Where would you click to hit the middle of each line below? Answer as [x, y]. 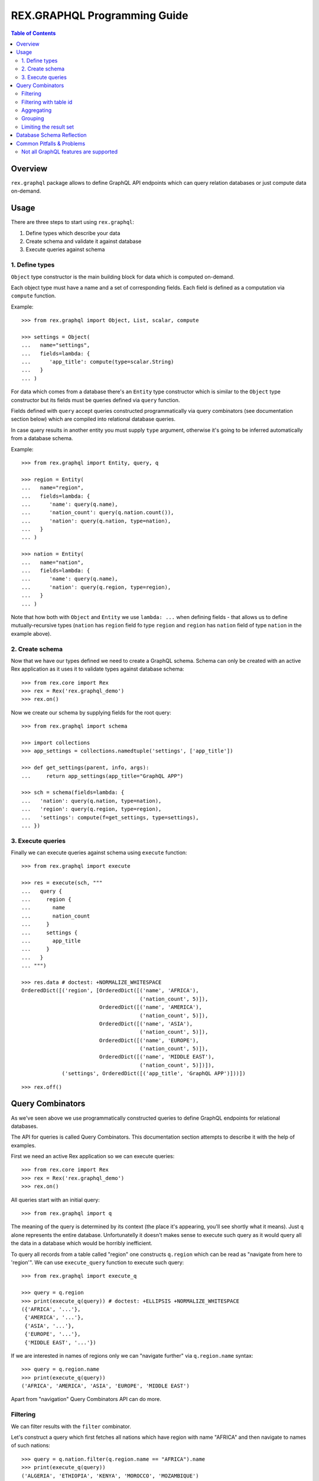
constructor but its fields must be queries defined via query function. [95, 400]
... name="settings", [56, 345]
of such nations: [30, 1445]
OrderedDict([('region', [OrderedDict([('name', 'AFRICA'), [110, 990]
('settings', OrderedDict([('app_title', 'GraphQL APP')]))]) [154, 1073]
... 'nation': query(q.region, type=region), [96, 587]
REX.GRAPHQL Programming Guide [100, 15]
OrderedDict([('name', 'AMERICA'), [150, 1007]
